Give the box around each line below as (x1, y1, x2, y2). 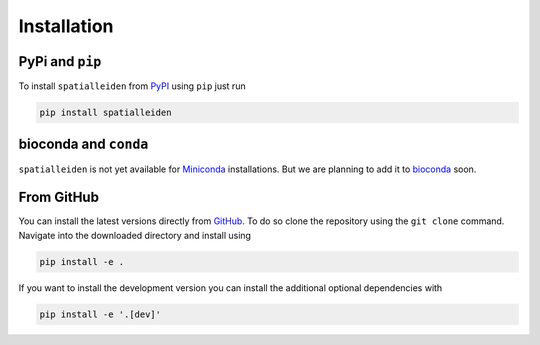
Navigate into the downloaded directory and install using (18, 229, 252, 241)
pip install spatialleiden (39, 107, 172, 119)
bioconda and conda (18, 136, 149, 153)
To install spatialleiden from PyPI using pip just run (18, 80, 246, 92)
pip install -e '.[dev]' (39, 308, 162, 320)
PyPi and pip (18, 53, 102, 70)
